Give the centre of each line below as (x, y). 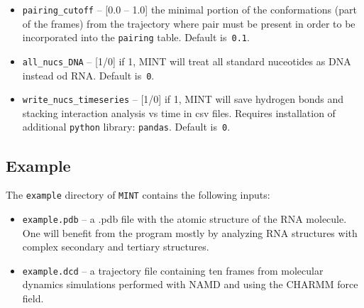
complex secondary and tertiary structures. (116, 247)
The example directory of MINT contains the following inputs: (138, 195)
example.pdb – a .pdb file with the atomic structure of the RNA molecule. (184, 218)
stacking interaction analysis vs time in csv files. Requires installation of (179, 112)
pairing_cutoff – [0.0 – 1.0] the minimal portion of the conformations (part (189, 9)
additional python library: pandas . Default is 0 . (126, 127)
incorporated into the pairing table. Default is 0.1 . (136, 37)
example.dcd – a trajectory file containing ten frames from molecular (173, 270)
